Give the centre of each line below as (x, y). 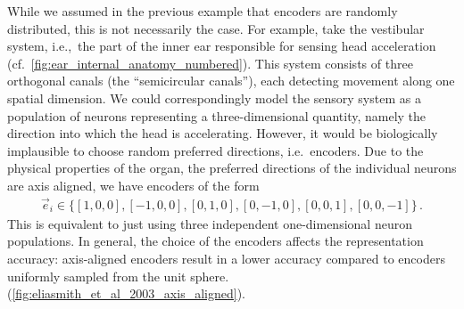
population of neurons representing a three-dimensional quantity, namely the (217, 115)
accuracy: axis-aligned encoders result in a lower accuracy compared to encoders (226, 258)
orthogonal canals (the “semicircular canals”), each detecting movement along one (231, 81)
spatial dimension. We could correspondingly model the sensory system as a (214, 98)
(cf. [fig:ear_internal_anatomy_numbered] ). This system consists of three (210, 63)
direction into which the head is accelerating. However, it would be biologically (223, 133)
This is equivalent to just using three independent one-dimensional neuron (210, 223)
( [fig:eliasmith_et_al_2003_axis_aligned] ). (126, 293)
